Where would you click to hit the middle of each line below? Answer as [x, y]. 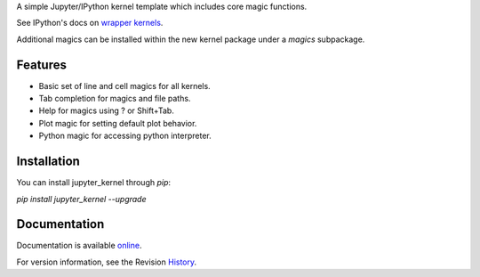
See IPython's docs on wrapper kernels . [90, 23]
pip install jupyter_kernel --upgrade [81, 199]
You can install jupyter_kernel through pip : [94, 183]
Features [41, 65]
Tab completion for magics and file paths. [115, 99]
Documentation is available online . [79, 246]
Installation [48, 162]
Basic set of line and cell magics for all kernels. [124, 86]
